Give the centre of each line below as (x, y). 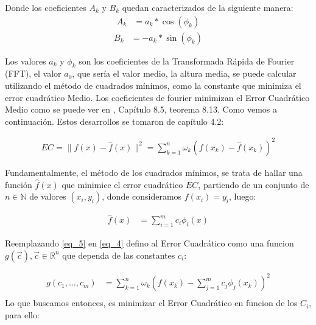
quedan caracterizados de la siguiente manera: (208, 7)
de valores (48, 196)
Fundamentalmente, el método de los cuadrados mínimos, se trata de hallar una (154, 172)
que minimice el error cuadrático (122, 184)
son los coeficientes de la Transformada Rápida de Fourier (187, 61)
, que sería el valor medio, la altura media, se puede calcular (184, 73)
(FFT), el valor (33, 73)
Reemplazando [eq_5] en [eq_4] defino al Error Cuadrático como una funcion (149, 243)
